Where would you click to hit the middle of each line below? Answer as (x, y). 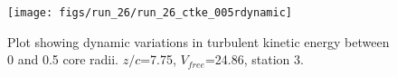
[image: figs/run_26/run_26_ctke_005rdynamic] (150, 13)
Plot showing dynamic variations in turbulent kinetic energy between (198, 41)
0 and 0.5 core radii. (63, 59)
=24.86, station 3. (254, 59)
